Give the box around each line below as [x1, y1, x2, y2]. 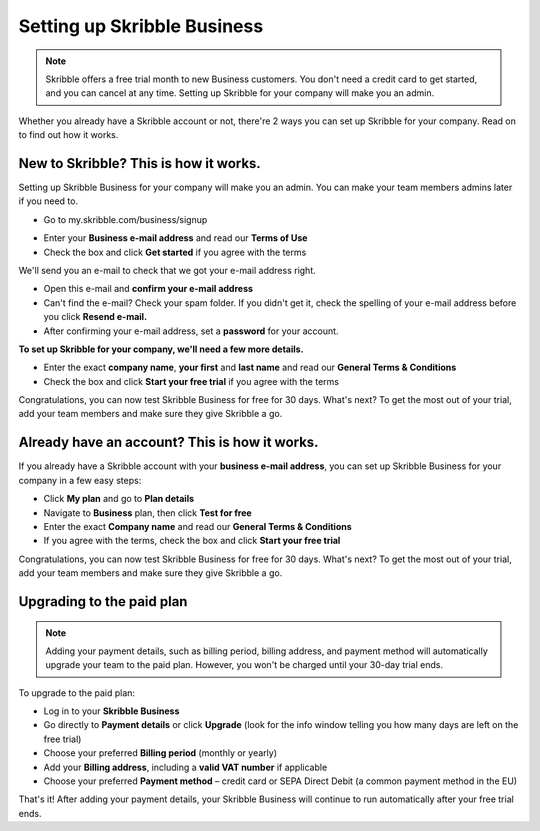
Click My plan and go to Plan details [43, 493, 195, 505]
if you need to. [18, 195, 79, 207]
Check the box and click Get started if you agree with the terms [43, 246, 307, 258]
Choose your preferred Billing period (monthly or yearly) [43, 747, 278, 759]
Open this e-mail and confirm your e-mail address [43, 283, 254, 295]
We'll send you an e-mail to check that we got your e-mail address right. [18, 264, 317, 276]
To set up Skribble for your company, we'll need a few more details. [18, 343, 304, 355]
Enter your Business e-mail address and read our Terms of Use [43, 232, 308, 244]
